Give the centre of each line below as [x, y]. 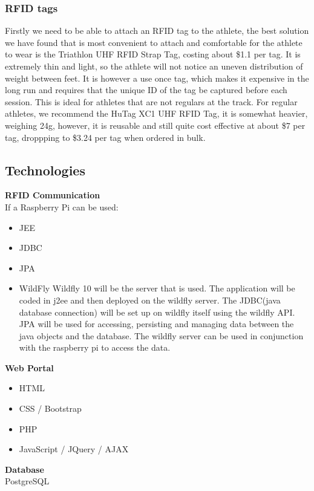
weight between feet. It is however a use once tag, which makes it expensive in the [157, 78]
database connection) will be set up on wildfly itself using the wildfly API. [157, 312]
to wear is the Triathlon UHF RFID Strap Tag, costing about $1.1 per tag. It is [153, 54]
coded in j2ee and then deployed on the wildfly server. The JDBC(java [150, 300]
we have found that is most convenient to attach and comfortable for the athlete [154, 42]
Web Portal [29, 367]
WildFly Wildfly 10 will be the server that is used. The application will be [157, 288]
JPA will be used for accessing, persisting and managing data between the [156, 324]
